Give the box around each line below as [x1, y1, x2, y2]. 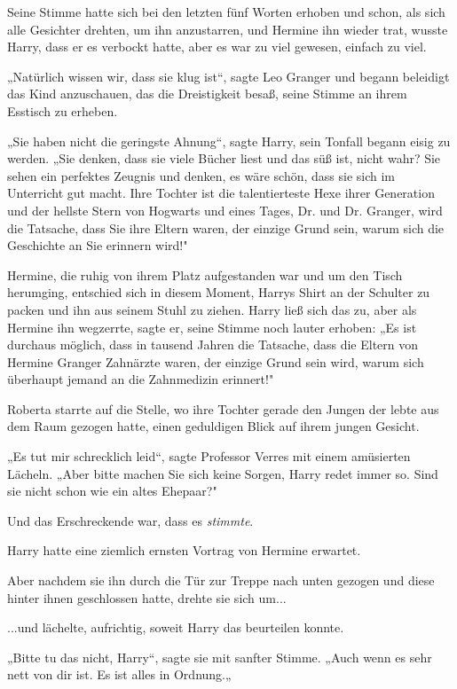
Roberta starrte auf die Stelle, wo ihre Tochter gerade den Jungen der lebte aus [7, 399, 439, 418]
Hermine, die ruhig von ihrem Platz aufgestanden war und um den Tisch [7, 265, 403, 284]
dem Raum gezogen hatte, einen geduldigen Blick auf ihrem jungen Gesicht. [7, 417, 420, 435]
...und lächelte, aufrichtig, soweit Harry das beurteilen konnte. [7, 618, 344, 637]
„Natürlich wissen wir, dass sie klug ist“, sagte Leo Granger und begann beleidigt [7, 67, 450, 85]
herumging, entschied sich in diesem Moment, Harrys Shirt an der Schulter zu [7, 283, 430, 301]
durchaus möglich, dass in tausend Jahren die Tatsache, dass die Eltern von [7, 335, 419, 354]
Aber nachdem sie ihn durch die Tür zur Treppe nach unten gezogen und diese [7, 571, 435, 590]
